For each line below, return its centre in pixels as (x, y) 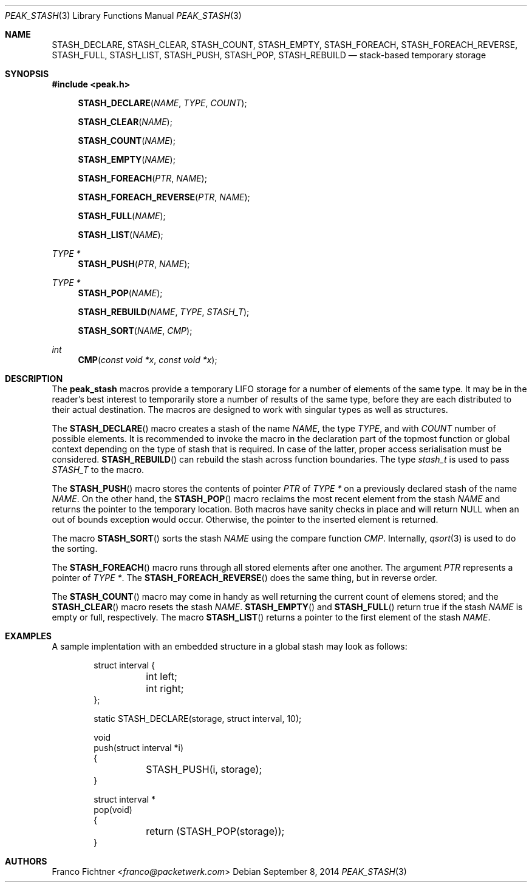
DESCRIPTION (34, 379)
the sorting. (75, 549)
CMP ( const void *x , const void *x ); (148, 360)
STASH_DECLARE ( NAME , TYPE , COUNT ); (162, 103)
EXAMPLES (28, 636)
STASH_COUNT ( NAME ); (127, 141)
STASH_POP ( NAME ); (120, 293)
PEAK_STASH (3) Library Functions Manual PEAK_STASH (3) (123, 15)
